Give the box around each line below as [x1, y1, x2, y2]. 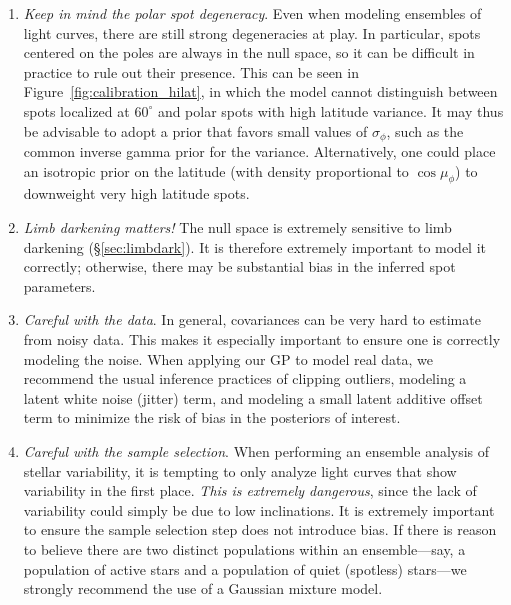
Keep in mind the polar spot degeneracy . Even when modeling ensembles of [23, 3, 482, 23]
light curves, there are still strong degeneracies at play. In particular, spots [23, 22, 481, 43]
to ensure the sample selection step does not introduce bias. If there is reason [23, 519, 497, 540]
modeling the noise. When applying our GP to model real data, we [23, 348, 433, 369]
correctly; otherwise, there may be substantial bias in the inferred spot [23, 256, 456, 277]
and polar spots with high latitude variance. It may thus [157, 100, 504, 121]
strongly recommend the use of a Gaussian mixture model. [23, 578, 383, 599]
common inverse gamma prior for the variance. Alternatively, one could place [23, 141, 496, 162]
